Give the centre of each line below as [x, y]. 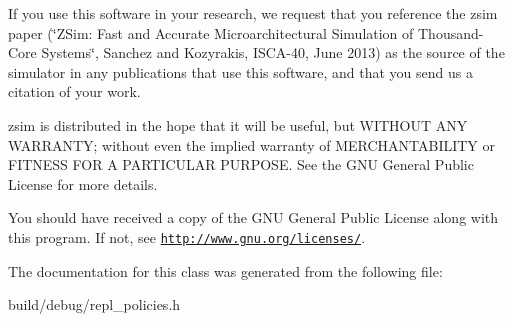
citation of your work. [74, 91]
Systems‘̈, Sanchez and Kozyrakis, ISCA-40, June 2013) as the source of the [273, 52]
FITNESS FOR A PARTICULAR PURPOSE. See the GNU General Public [241, 164]
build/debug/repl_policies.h [94, 304]
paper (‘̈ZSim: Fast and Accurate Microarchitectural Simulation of [211, 32]
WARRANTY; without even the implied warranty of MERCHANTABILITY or [252, 144]
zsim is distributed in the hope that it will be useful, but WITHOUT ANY [238, 124]
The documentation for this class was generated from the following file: [225, 270]
